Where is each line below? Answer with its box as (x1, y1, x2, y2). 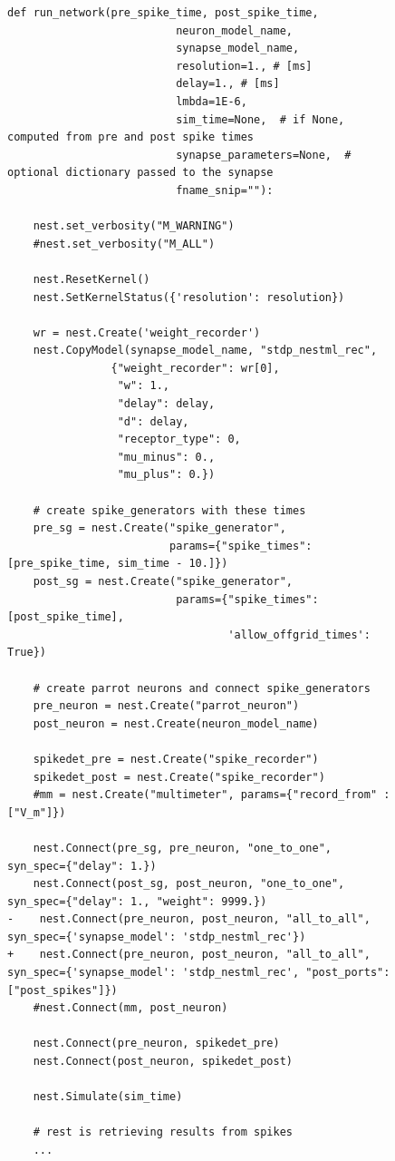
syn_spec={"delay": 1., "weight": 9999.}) (7, 894, 267, 908)
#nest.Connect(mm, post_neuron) (33, 1001, 228, 1015)
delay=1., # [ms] (176, 77, 280, 91)
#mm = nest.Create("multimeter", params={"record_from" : (33, 788, 390, 802)
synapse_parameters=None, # (176, 148, 352, 161)
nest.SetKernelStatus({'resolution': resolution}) (33, 290, 345, 304)
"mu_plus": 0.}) (117, 468, 216, 482)
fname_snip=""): (176, 183, 274, 197)
